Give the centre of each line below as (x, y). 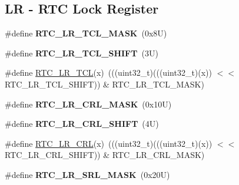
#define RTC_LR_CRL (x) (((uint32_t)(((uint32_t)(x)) (109, 143)
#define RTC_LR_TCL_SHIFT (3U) (82, 53)
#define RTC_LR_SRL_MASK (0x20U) (87, 174)
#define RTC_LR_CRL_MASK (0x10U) (88, 104)
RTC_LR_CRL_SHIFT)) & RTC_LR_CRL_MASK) (105, 155)
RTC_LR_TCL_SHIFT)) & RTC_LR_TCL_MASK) (104, 84)
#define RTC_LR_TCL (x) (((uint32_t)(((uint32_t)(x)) (109, 73)
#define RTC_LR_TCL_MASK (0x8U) (86, 33)
